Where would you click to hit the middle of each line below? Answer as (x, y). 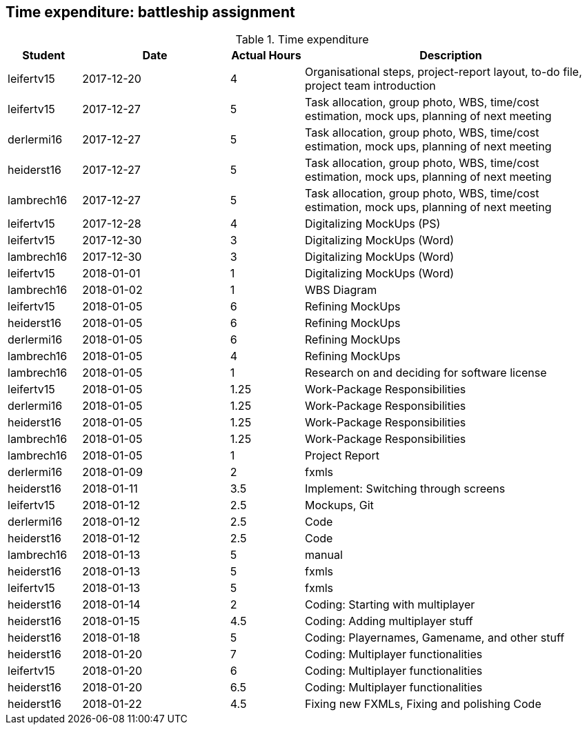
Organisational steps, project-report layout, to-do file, (444, 72)
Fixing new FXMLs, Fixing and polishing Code (423, 704)
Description (451, 56)
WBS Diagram (341, 290)
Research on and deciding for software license (426, 373)
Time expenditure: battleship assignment (150, 12)
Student (43, 56)
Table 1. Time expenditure (302, 40)
